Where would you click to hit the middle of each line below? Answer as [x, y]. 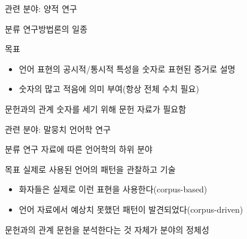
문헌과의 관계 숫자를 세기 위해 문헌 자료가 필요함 [96, 108]
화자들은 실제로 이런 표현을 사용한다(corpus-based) [113, 189]
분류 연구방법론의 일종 [46, 28]
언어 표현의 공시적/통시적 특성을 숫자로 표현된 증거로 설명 [127, 68]
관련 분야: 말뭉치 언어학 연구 [58, 129]
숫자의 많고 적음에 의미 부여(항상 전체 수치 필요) [109, 89]
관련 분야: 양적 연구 [41, 8]
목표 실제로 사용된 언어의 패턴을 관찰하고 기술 [90, 169]
